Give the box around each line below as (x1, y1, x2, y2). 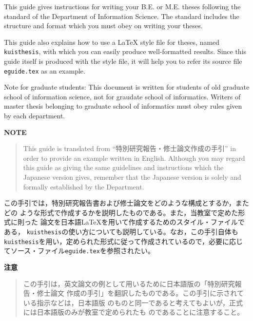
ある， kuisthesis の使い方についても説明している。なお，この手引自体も (4, 227, 238, 236)
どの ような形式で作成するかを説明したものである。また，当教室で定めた (4, 207, 238, 217)
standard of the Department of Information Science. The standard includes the (4, 11, 239, 21)
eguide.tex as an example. (4, 65, 85, 76)
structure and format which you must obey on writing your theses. (4, 20, 203, 31)
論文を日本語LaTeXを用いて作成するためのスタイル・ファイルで (40, 217, 245, 227)
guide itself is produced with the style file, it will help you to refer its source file (4, 56, 242, 66)
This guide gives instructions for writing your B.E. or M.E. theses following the (4, 1, 241, 11)
